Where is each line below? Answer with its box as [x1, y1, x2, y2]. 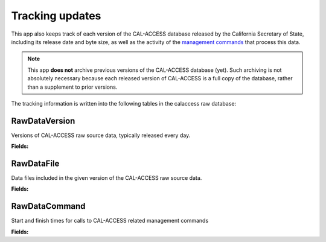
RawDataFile [11, 159, 60, 168]
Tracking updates [11, 9, 101, 22]
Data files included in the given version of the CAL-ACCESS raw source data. [11, 174, 202, 182]
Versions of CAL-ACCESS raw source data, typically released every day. [11, 132, 191, 139]
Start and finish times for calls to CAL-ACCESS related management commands [11, 217, 209, 224]
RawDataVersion [11, 115, 75, 126]
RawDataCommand [11, 201, 86, 211]
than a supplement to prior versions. [27, 83, 118, 91]
